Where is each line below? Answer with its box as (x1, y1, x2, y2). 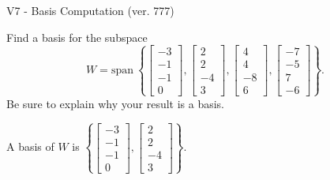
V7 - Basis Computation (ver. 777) (6, 2, 174, 18)
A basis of (6, 138, 54, 155)
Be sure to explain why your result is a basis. (6, 95, 225, 111)
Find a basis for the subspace (6, 28, 148, 45)
